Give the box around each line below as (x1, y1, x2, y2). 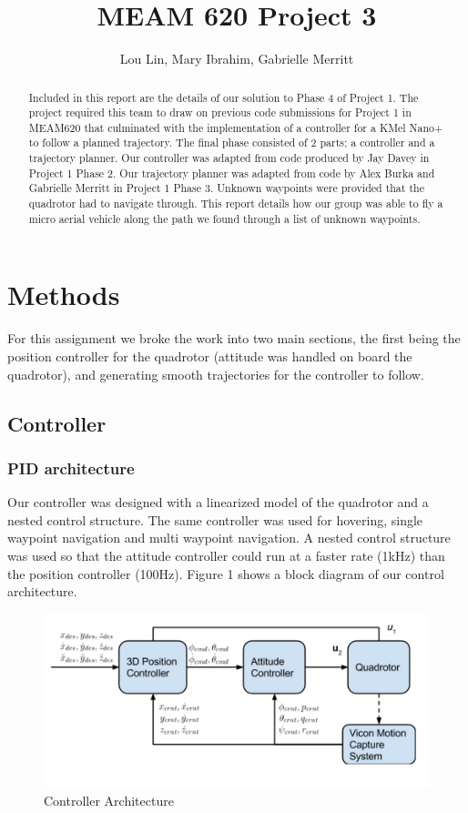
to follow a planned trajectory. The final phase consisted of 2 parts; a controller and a (28, 135, 435, 150)
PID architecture (7, 456, 135, 479)
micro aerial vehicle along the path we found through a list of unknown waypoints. (28, 210, 421, 226)
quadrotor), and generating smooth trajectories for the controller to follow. (7, 364, 424, 383)
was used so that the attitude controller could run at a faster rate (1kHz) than (7, 545, 445, 564)
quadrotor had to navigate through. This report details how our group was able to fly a (28, 196, 443, 211)
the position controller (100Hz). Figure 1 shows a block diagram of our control (7, 564, 444, 583)
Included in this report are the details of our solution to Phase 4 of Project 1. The (28, 89, 419, 105)
